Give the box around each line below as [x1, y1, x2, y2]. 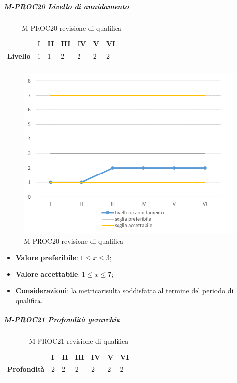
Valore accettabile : [15, 269, 80, 279]
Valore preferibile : [15, 252, 78, 262]
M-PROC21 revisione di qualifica [29, 335, 129, 346]
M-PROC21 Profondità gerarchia [4, 314, 120, 324]
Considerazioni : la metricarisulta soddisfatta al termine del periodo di [15, 285, 234, 295]
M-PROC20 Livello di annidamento [4, 1, 129, 11]
